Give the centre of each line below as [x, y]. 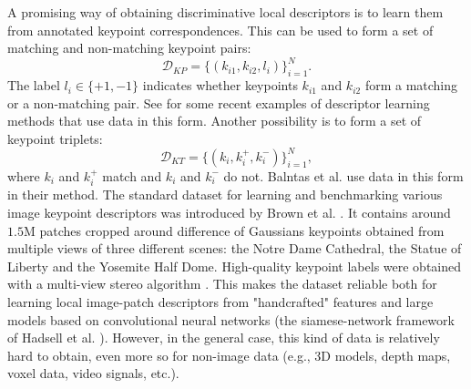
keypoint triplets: [55, 138]
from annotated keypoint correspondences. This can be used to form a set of [220, 30]
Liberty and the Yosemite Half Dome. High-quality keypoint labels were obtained [235, 266]
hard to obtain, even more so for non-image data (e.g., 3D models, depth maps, [229, 355]
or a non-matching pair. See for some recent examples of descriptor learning [219, 102]
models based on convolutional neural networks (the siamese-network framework [231, 319]
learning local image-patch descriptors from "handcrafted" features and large [220, 301]
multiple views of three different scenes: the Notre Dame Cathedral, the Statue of [235, 248]
